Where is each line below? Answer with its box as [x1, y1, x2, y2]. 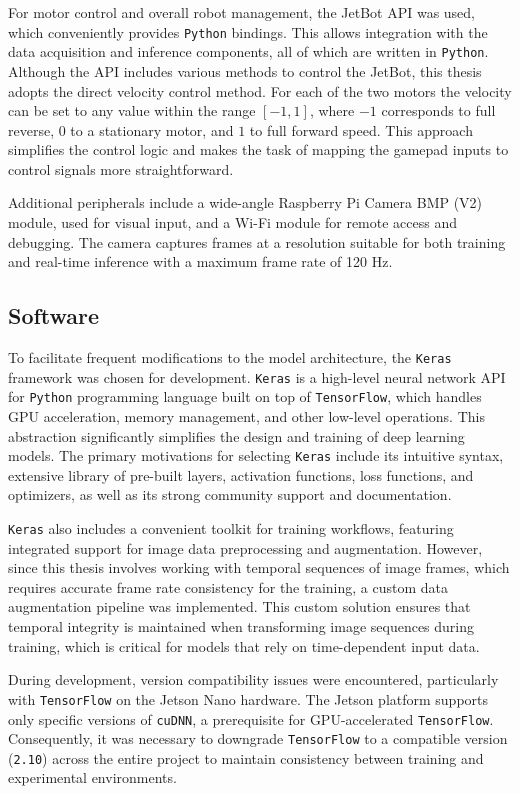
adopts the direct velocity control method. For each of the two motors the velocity [8, 80, 512, 101]
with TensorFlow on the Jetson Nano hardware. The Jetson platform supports [8, 688, 489, 709]
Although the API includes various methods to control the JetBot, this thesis [8, 60, 482, 81]
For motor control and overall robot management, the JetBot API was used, [8, 2, 475, 22]
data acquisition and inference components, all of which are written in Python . [8, 41, 489, 62]
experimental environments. [8, 767, 177, 788]
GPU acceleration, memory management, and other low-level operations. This [8, 406, 485, 427]
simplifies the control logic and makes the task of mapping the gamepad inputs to [8, 139, 509, 160]
